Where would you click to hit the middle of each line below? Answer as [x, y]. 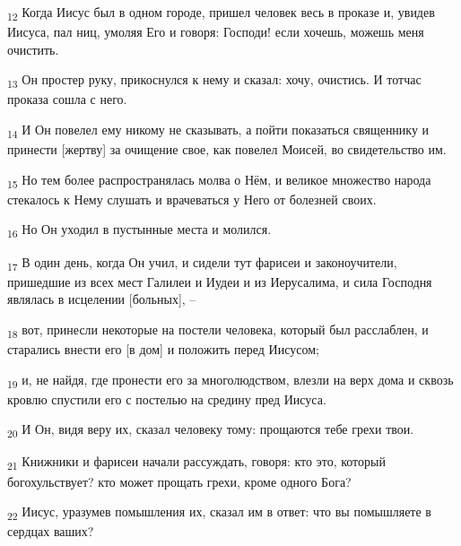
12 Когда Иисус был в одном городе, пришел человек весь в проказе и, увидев [221, 13]
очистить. [33, 49]
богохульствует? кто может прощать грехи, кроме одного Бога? [179, 481]
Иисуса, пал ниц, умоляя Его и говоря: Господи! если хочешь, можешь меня [216, 32]
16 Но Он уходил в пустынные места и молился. [139, 230]
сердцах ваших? [51, 531]
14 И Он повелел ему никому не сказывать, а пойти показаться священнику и [218, 130]
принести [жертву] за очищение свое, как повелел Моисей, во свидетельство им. [227, 149]
